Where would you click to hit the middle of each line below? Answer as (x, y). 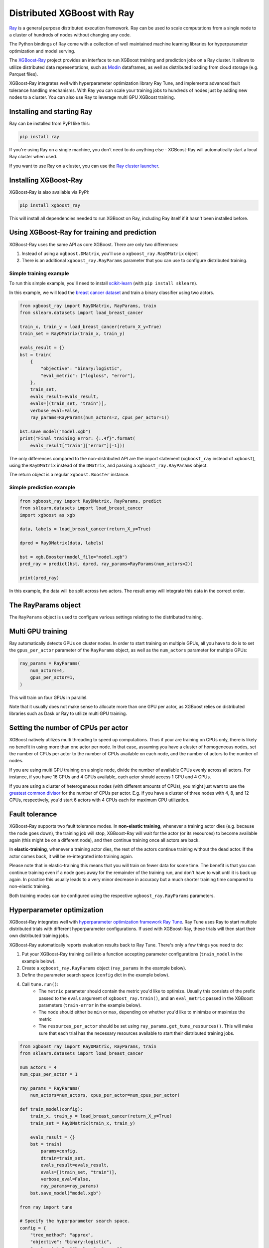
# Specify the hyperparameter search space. (75, 1221)
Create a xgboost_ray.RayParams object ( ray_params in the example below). (104, 968)
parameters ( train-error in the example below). (90, 1005)
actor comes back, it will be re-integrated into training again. (71, 856)
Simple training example (39, 274)
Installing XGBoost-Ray (46, 180)
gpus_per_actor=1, (53, 677)
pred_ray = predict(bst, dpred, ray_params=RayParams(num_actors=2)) (106, 564)
